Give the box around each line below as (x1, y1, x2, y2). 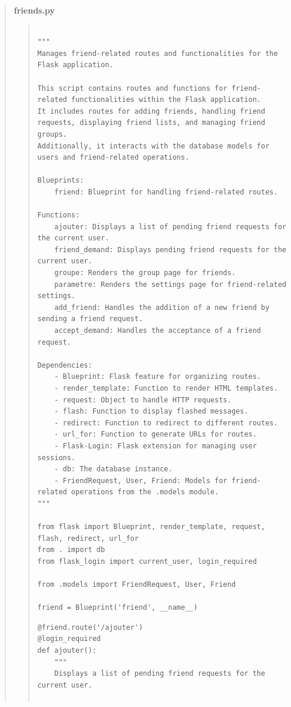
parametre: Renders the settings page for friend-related (54, 280, 286, 289)
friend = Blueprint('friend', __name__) (37, 603, 198, 612)
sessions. (37, 453, 76, 462)
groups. (37, 130, 67, 138)
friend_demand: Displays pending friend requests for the (54, 245, 286, 254)
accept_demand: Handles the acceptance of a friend (54, 326, 262, 335)
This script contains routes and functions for (37, 84, 227, 92)
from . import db (37, 546, 105, 554)
